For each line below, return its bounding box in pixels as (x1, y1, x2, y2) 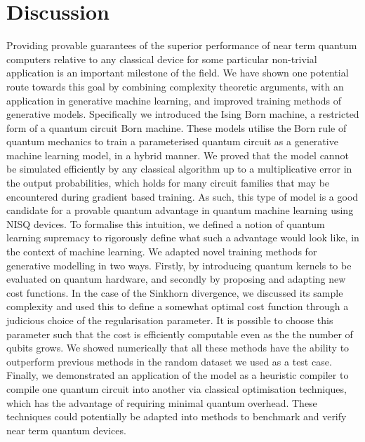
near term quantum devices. (6, 422, 126, 437)
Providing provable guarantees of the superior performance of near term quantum (6, 38, 357, 53)
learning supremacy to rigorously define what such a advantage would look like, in (6, 230, 359, 245)
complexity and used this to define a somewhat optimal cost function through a (6, 299, 349, 314)
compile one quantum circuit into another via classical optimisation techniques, (6, 381, 347, 396)
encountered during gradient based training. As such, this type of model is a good (6, 189, 359, 203)
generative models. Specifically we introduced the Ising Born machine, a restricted (6, 107, 359, 121)
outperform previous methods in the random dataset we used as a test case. (6, 354, 332, 368)
